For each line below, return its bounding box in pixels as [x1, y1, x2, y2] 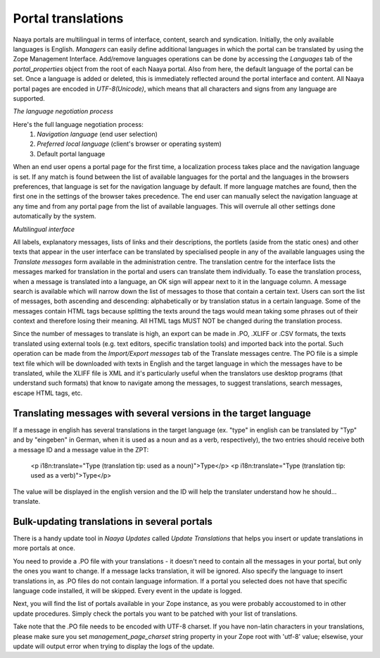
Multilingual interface [13, 225, 75, 233]
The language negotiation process [13, 107, 114, 116]
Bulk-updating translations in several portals [13, 515, 213, 528]
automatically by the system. [13, 212, 96, 221]
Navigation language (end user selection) [37, 130, 158, 139]
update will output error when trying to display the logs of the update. [13, 642, 215, 650]
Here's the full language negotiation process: [13, 120, 144, 128]
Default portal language [37, 149, 106, 158]
